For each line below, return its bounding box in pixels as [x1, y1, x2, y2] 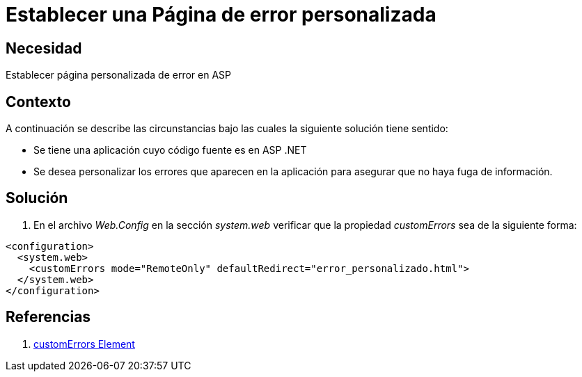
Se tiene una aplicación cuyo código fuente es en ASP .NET [33, 144, 307, 157]
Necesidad [6, 39, 82, 57]
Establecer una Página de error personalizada [6, 3, 436, 26]
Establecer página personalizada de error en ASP [6, 69, 232, 81]
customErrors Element [33, 337, 135, 350]
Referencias [6, 308, 91, 326]
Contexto [6, 93, 71, 111]
